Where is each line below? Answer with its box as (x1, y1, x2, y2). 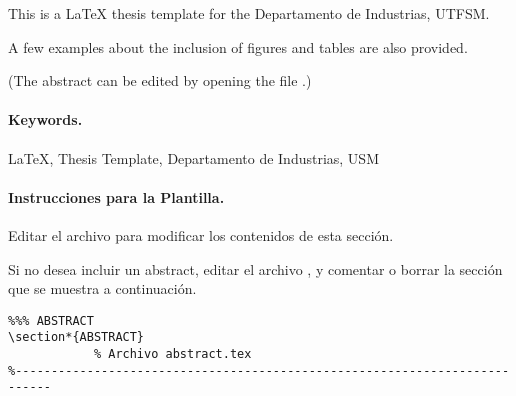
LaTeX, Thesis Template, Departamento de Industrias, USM (8, 147, 379, 168)
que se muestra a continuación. (8, 278, 197, 299)
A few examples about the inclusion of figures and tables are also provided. (8, 36, 468, 57)
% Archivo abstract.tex (93, 347, 252, 362)
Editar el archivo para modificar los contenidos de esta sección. (8, 224, 394, 245)
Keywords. (8, 109, 83, 130)
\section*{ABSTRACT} (8, 330, 145, 345)
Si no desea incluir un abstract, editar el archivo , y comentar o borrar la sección (8, 258, 503, 279)
